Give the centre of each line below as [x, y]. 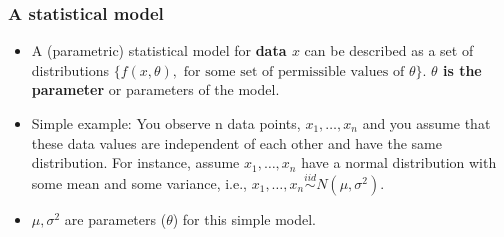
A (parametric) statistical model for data [159, 50]
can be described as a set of [389, 50]
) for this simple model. [244, 219]
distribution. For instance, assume [135, 162]
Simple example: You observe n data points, [166, 123]
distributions [70, 69]
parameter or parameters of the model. [155, 89]
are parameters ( [115, 219]
